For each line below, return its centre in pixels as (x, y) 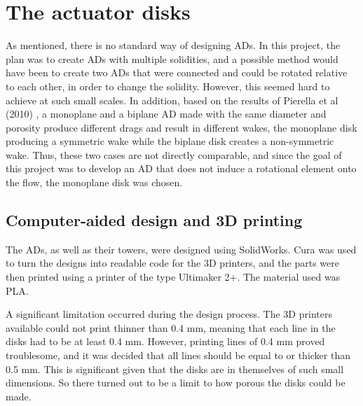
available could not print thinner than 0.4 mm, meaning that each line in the (171, 327)
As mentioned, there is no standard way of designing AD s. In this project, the (173, 45)
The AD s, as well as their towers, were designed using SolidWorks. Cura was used (181, 249)
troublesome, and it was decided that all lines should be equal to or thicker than (178, 355)
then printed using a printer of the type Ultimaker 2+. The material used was (173, 277)
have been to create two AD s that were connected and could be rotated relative (177, 72)
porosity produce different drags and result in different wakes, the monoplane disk (181, 127)
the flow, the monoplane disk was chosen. (94, 182)
